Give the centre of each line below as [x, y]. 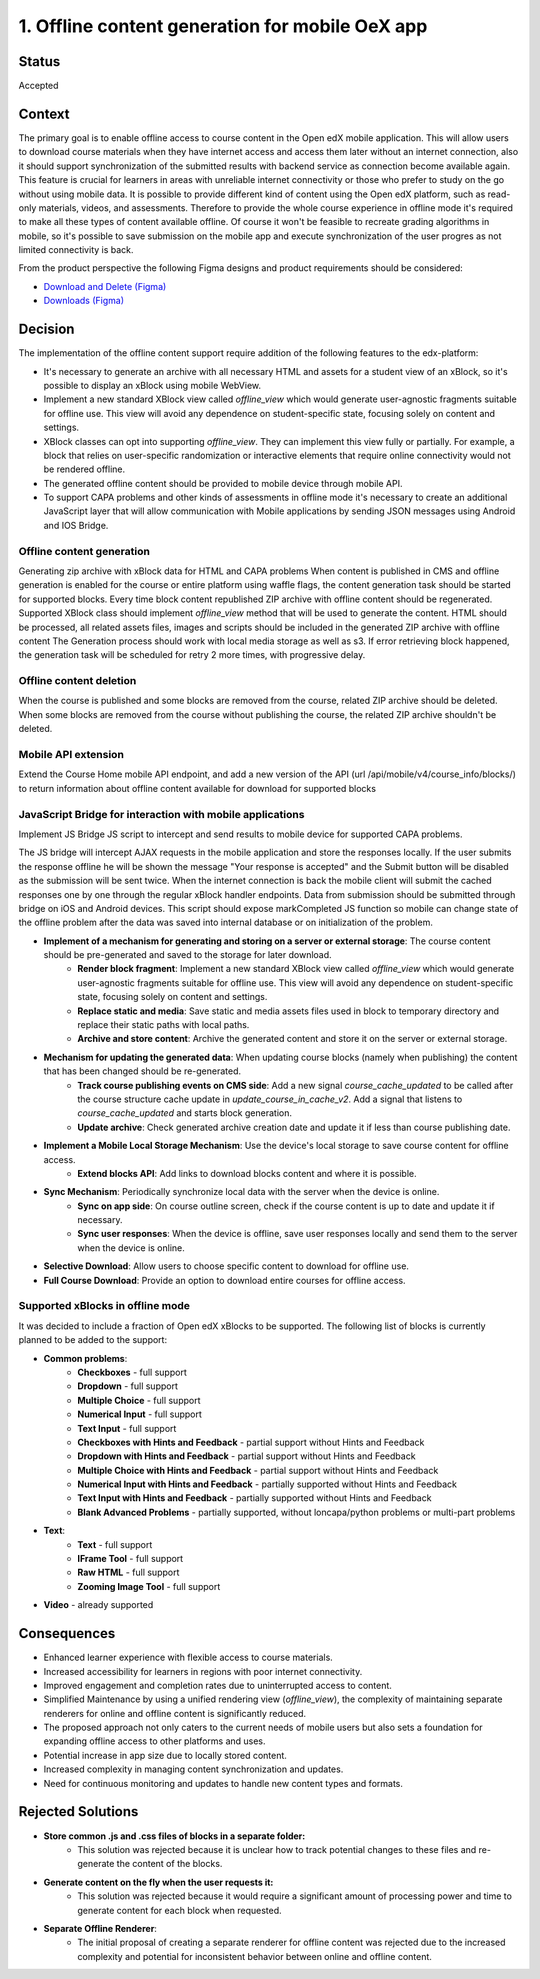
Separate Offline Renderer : [100, 1928]
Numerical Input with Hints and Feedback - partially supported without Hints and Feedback [267, 1484]
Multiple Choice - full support [139, 1400]
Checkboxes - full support [132, 1372]
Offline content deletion [77, 681]
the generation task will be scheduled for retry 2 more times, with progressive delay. [192, 655]
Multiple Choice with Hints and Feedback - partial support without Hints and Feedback [258, 1470]
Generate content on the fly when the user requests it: [158, 1882]
